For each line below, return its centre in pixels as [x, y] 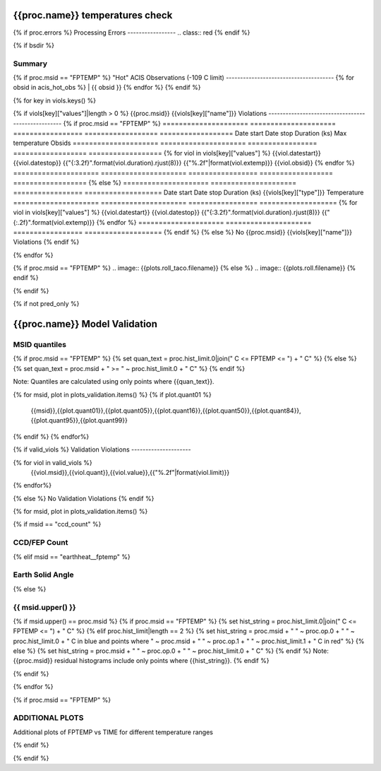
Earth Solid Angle [43, 575]
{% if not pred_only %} [46, 304]
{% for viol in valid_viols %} [53, 462]
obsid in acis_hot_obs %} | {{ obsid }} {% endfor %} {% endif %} [107, 88]
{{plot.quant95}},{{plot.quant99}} [79, 420]
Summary [30, 64]
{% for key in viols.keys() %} [55, 100]
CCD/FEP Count [41, 543]
